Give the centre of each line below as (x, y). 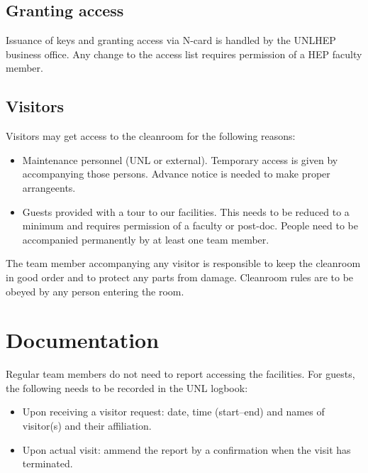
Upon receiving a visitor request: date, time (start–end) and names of (173, 412)
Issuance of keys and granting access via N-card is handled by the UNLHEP (171, 40)
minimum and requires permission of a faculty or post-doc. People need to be (190, 225)
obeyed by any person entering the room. (95, 291)
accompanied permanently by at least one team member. (146, 239)
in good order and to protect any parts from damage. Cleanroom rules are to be (180, 277)
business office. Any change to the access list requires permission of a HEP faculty (184, 54)
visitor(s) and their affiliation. (87, 426)
